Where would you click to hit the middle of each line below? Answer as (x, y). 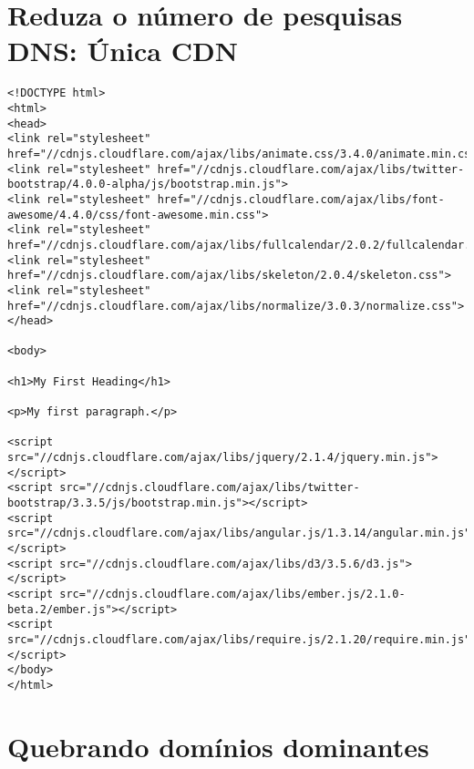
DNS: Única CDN (123, 51)
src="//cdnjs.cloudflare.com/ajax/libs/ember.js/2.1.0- (232, 594)
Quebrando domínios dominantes (218, 746)
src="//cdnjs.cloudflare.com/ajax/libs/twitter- (210, 488)
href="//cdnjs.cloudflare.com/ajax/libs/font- (301, 199)
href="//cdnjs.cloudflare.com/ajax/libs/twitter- (311, 169)
